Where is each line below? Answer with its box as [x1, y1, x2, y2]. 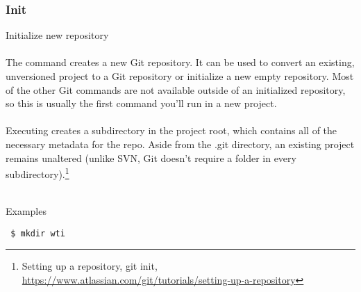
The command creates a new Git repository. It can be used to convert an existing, [6, 55, 355, 70]
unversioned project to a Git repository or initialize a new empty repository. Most [6, 69, 354, 83]
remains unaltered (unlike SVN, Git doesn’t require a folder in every [6, 150, 296, 165]
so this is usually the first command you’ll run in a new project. [6, 96, 277, 111]
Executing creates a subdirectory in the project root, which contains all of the [6, 123, 337, 138]
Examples [6, 204, 47, 218]
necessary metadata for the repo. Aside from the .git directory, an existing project [6, 136, 355, 151]
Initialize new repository [6, 28, 109, 42]
